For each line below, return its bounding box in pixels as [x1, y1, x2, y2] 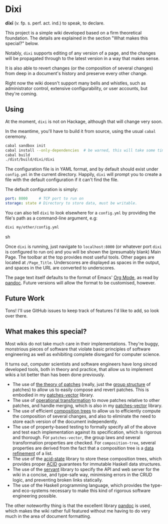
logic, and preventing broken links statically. [12, 476, 103, 483]
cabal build [5, 152, 30, 157]
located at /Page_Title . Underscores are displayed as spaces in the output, [5, 259, 160, 265]
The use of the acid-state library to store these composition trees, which [12, 455, 162, 461]
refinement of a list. [12, 450, 53, 456]
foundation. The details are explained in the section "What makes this [5, 35, 148, 41]
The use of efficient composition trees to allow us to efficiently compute [12, 407, 161, 413]
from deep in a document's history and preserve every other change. [5, 70, 147, 76]
